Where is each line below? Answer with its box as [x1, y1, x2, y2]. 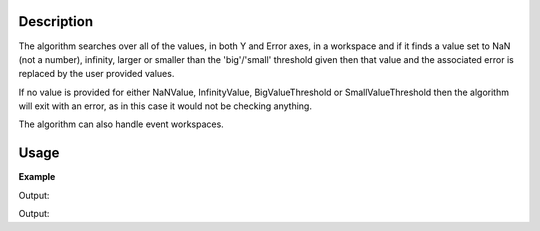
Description [18, 13, 94, 30]
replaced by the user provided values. [18, 68, 175, 80]
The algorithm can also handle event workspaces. [18, 118, 224, 130]
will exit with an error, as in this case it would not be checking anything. [18, 100, 312, 112]
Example [18, 171, 56, 183]
